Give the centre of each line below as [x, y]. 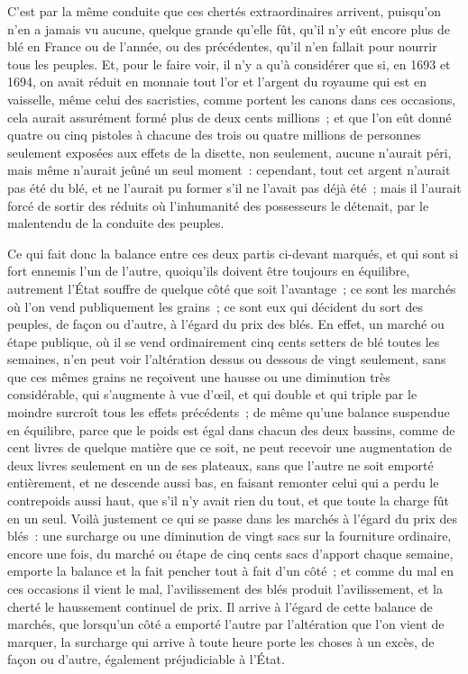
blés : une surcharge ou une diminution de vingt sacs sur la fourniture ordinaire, [229, 536]
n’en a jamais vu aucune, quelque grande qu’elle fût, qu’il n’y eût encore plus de [229, 28]
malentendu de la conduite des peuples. [116, 223]
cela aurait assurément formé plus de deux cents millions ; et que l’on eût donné [229, 117]
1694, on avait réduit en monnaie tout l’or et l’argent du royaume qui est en [217, 82]
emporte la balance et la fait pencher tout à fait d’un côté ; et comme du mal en [231, 571]
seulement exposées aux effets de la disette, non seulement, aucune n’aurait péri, [229, 152]
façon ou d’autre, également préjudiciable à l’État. [146, 659]
